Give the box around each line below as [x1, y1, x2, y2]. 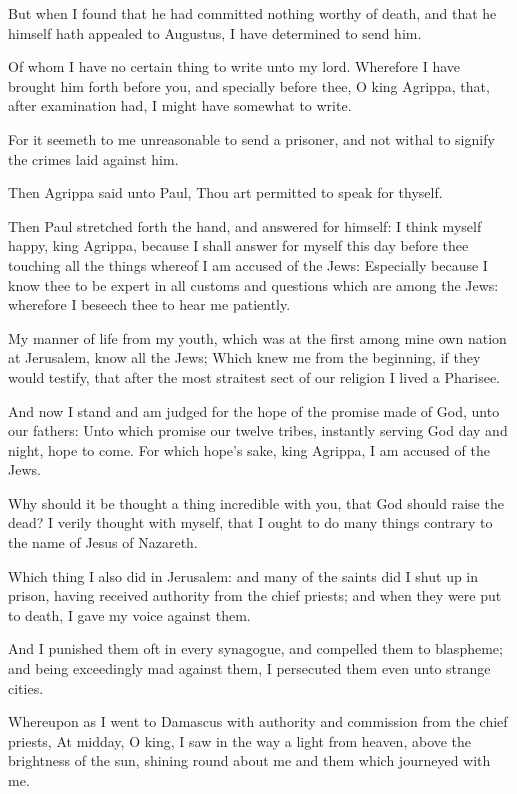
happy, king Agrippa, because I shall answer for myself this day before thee [8, 235, 469, 256]
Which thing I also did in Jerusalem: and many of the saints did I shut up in [8, 565, 479, 586]
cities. [8, 677, 44, 698]
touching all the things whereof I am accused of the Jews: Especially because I [8, 254, 488, 275]
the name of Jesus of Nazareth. [8, 532, 198, 553]
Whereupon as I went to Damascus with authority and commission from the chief [8, 711, 508, 732]
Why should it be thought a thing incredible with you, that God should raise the [8, 492, 504, 513]
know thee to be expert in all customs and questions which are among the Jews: [8, 274, 499, 295]
